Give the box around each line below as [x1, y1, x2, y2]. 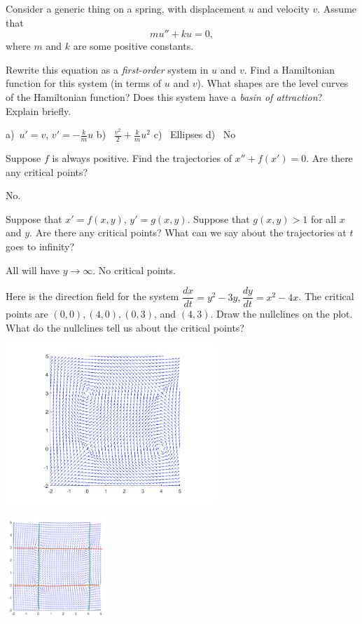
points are [6, 306, 48, 321]
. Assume [317, 1, 357, 15]
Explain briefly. [6, 103, 71, 118]
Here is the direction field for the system [6, 289, 179, 304]
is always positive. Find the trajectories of [52, 150, 232, 165]
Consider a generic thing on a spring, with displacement [6, 1, 246, 15]
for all [310, 211, 337, 226]
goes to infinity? [6, 238, 75, 253]
